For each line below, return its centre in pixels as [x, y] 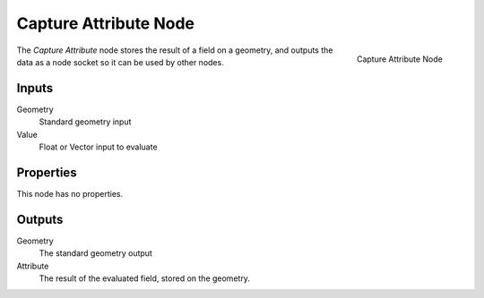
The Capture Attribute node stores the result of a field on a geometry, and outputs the [175, 50]
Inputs [35, 88]
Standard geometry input [85, 122]
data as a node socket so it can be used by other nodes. [120, 62]
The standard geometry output [95, 253]
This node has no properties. [70, 193]
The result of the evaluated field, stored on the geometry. [145, 278]
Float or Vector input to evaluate [98, 147]
